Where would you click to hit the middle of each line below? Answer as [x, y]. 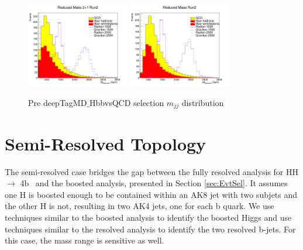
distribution [203, 102]
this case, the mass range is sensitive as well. [85, 240]
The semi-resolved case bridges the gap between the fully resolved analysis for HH [151, 171]
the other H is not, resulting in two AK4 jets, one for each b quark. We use [140, 206]
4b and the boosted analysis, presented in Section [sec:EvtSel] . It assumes [154, 183]
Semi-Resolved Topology [106, 143]
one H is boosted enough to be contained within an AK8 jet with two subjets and [151, 194]
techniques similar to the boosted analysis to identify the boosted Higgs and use [148, 217]
